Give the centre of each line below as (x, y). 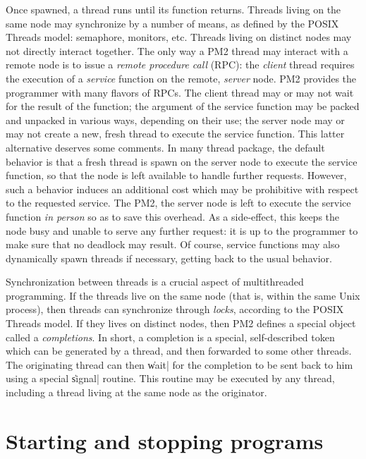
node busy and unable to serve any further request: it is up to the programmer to (182, 230)
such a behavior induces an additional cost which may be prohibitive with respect (182, 189)
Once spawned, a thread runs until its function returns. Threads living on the (173, 9)
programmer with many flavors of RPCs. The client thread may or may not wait (180, 92)
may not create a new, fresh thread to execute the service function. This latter (175, 134)
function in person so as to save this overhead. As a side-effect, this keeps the (173, 216)
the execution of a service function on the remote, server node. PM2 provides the (181, 78)
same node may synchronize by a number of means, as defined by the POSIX (172, 23)
